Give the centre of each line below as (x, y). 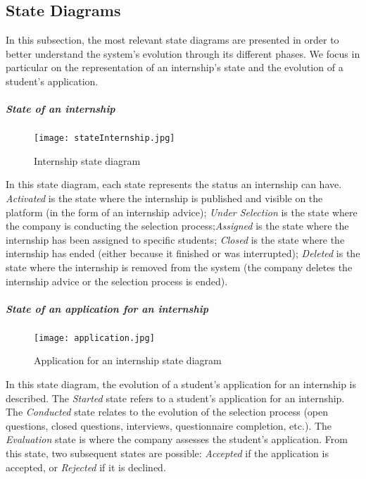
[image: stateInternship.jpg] (105, 138)
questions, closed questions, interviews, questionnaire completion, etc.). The (169, 425)
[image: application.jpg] (94, 338)
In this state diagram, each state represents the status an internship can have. (174, 184)
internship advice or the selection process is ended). (117, 281)
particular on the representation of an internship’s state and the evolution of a (175, 67)
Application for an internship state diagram (128, 360)
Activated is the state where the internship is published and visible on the (164, 198)
